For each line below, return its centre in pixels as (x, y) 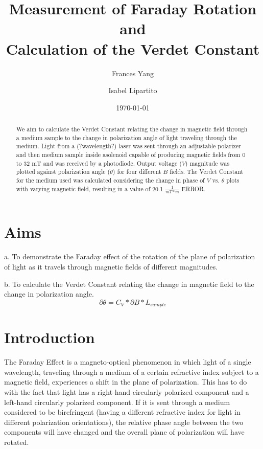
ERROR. (194, 188)
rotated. (17, 442)
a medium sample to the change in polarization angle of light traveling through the (126, 137)
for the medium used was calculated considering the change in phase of (110, 180)
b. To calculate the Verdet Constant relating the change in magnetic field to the (129, 284)
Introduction (50, 337)
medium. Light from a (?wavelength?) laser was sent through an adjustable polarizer (128, 146)
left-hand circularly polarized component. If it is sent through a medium (117, 402)
